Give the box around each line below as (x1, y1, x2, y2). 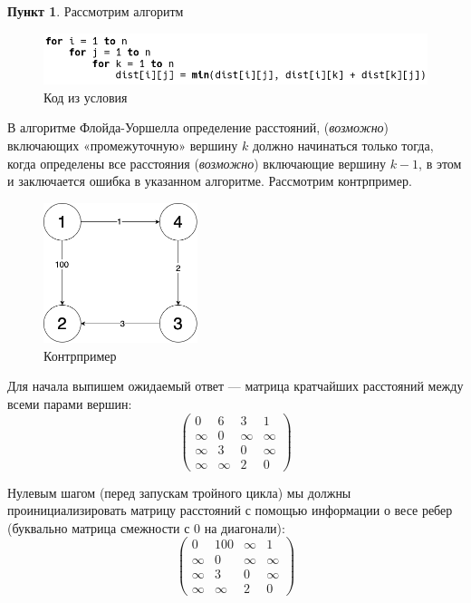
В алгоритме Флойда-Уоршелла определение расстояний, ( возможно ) (7, 118, 389, 137)
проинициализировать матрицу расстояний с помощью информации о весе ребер (7, 501, 453, 520)
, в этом (418, 153, 462, 172)
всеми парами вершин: (7, 394, 132, 413)
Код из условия (43, 87, 128, 106)
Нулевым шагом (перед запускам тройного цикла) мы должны (7, 482, 351, 501)
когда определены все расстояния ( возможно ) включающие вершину (7, 153, 387, 172)
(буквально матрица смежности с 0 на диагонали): (7, 518, 285, 537)
